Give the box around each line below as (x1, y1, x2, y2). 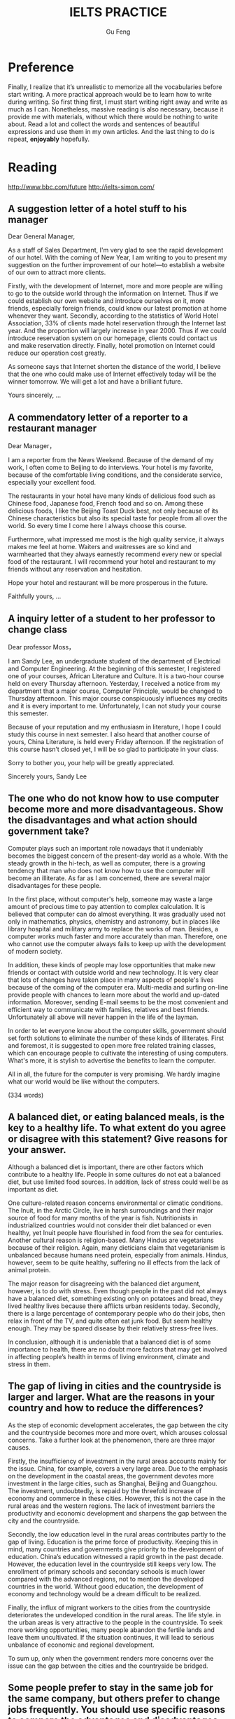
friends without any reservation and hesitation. (8, 565, 143, 574)
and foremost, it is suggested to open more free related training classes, (8, 1041, 216, 1049)
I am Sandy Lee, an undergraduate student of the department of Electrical (8, 657, 221, 666)
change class (8, 623, 68, 635)
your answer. (8, 1144, 67, 1156)
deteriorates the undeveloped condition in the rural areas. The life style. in (8, 1610, 221, 1619)
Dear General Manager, (8, 232, 76, 241)
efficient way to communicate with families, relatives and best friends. (8, 1005, 210, 1013)
